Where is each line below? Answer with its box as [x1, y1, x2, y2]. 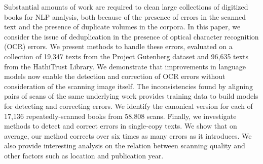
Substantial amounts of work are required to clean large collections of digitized [4, 2, 248, 12]
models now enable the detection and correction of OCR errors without [4, 71, 226, 81]
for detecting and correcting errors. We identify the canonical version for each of [4, 100, 253, 111]
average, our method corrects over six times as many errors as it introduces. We [4, 130, 252, 141]
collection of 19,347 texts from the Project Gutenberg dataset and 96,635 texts [4, 51, 249, 61]
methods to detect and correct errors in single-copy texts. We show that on [4, 120, 237, 131]
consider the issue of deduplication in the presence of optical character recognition [4, 31, 259, 42]
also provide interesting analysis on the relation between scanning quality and [4, 140, 245, 151]
